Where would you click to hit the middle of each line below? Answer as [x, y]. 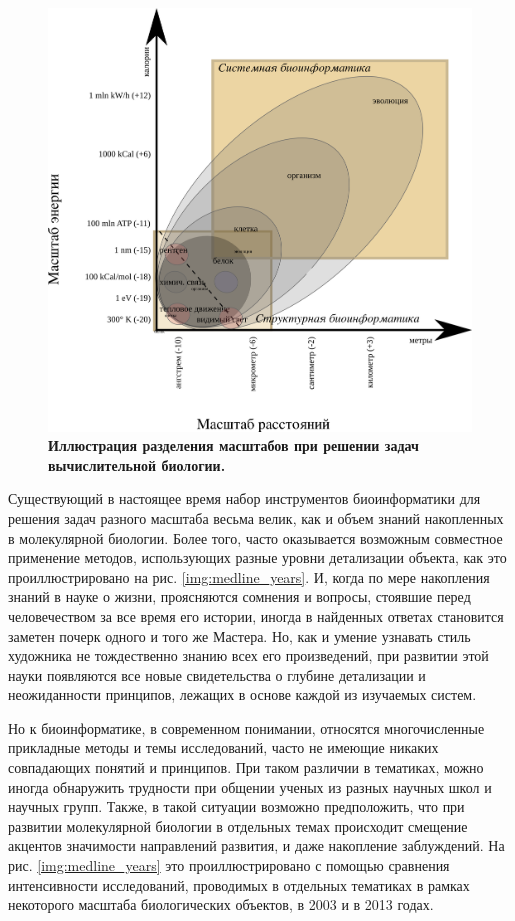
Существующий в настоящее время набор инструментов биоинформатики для [244, 498]
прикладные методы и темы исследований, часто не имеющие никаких [223, 747]
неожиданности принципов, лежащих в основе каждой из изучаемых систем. [242, 694]
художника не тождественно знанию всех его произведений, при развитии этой [248, 655]
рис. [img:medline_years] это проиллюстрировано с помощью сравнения [229, 865]
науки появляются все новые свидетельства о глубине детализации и [217, 674]
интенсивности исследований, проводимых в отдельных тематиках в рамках [239, 884]
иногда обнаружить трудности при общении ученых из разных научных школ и [250, 786]
